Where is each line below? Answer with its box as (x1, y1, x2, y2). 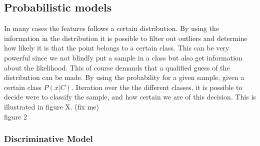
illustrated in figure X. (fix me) (4, 101, 99, 111)
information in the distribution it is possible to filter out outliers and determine (4, 32, 247, 43)
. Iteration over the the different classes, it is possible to (71, 81, 242, 92)
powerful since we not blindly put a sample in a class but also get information (4, 52, 242, 62)
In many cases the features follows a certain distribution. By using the (4, 23, 219, 33)
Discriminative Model (4, 132, 93, 145)
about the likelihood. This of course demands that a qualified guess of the (4, 62, 230, 72)
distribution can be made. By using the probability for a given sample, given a (4, 72, 244, 82)
